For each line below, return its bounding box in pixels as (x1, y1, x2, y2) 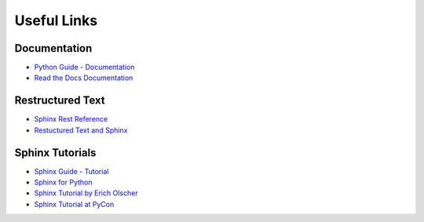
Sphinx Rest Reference (34, 115, 108, 124)
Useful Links (14, 12, 98, 29)
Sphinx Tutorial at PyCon (34, 199, 115, 209)
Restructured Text (14, 94, 105, 107)
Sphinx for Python (34, 177, 93, 187)
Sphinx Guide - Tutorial (34, 166, 109, 176)
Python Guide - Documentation (34, 63, 135, 72)
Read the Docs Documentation (34, 73, 133, 82)
